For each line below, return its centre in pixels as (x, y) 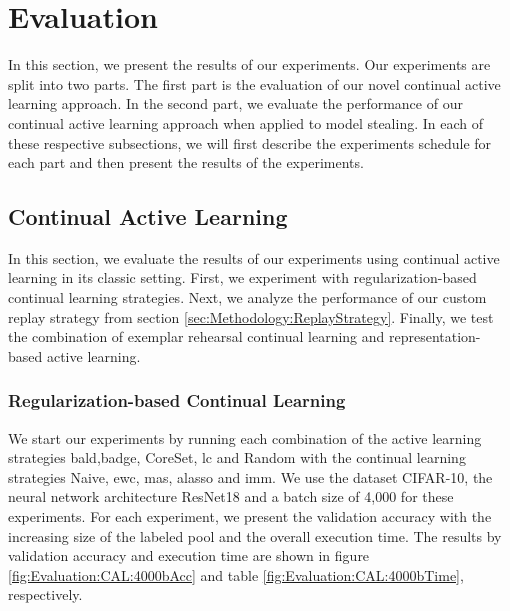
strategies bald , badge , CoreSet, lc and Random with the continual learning (237, 457)
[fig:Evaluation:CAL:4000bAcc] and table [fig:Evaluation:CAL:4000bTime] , (236, 574)
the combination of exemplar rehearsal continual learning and (196, 336)
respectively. (45, 594)
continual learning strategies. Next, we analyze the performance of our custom (247, 297)
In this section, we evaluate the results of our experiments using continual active (254, 257)
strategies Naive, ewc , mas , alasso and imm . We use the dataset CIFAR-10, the (250, 476)
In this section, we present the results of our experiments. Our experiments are (249, 64)
